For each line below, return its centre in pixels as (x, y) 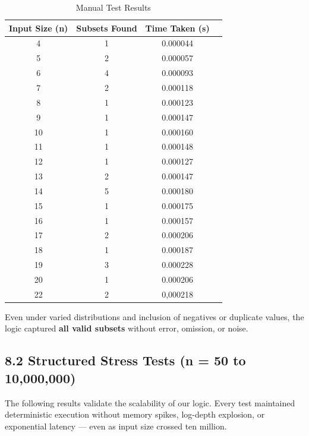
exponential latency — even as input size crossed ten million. (116, 426)
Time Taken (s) (177, 28)
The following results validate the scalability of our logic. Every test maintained (150, 402)
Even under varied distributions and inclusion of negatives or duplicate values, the (154, 316)
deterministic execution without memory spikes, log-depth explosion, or (135, 414)
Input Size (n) (39, 28)
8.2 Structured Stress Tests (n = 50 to (125, 360)
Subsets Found (107, 28)
